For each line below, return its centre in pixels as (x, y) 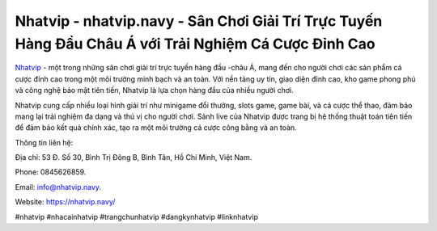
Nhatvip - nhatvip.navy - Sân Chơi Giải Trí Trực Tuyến (199, 21)
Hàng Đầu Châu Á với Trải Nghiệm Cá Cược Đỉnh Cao (195, 44)
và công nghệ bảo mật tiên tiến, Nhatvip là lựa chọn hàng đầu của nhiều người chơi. (155, 90)
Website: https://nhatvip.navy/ (65, 202)
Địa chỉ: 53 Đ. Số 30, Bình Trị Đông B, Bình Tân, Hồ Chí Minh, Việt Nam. (134, 157)
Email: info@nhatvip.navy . (58, 187)
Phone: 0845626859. (51, 172)
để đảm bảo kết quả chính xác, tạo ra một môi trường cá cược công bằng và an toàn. (156, 128)
